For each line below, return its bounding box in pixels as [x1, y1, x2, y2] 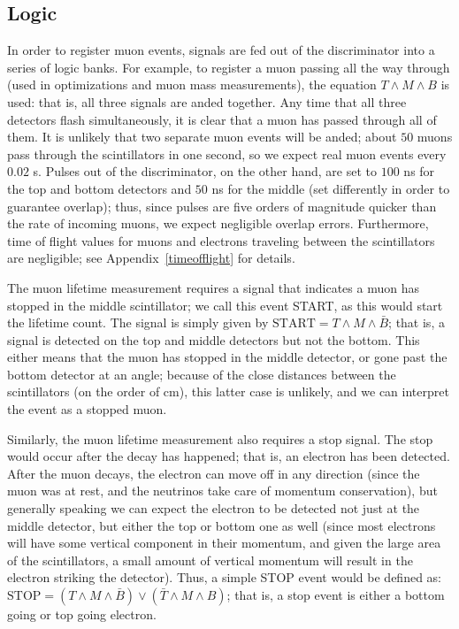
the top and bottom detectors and [7, 179, 192, 197]
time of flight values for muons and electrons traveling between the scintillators [7, 231, 435, 249]
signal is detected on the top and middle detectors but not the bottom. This [7, 330, 420, 349]
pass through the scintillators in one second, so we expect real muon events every [7, 144, 447, 163]
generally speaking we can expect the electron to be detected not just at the [7, 499, 420, 518]
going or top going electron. [7, 605, 157, 624]
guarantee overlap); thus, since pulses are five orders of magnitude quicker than [7, 196, 437, 215]
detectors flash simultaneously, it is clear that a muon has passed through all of [7, 110, 437, 128]
